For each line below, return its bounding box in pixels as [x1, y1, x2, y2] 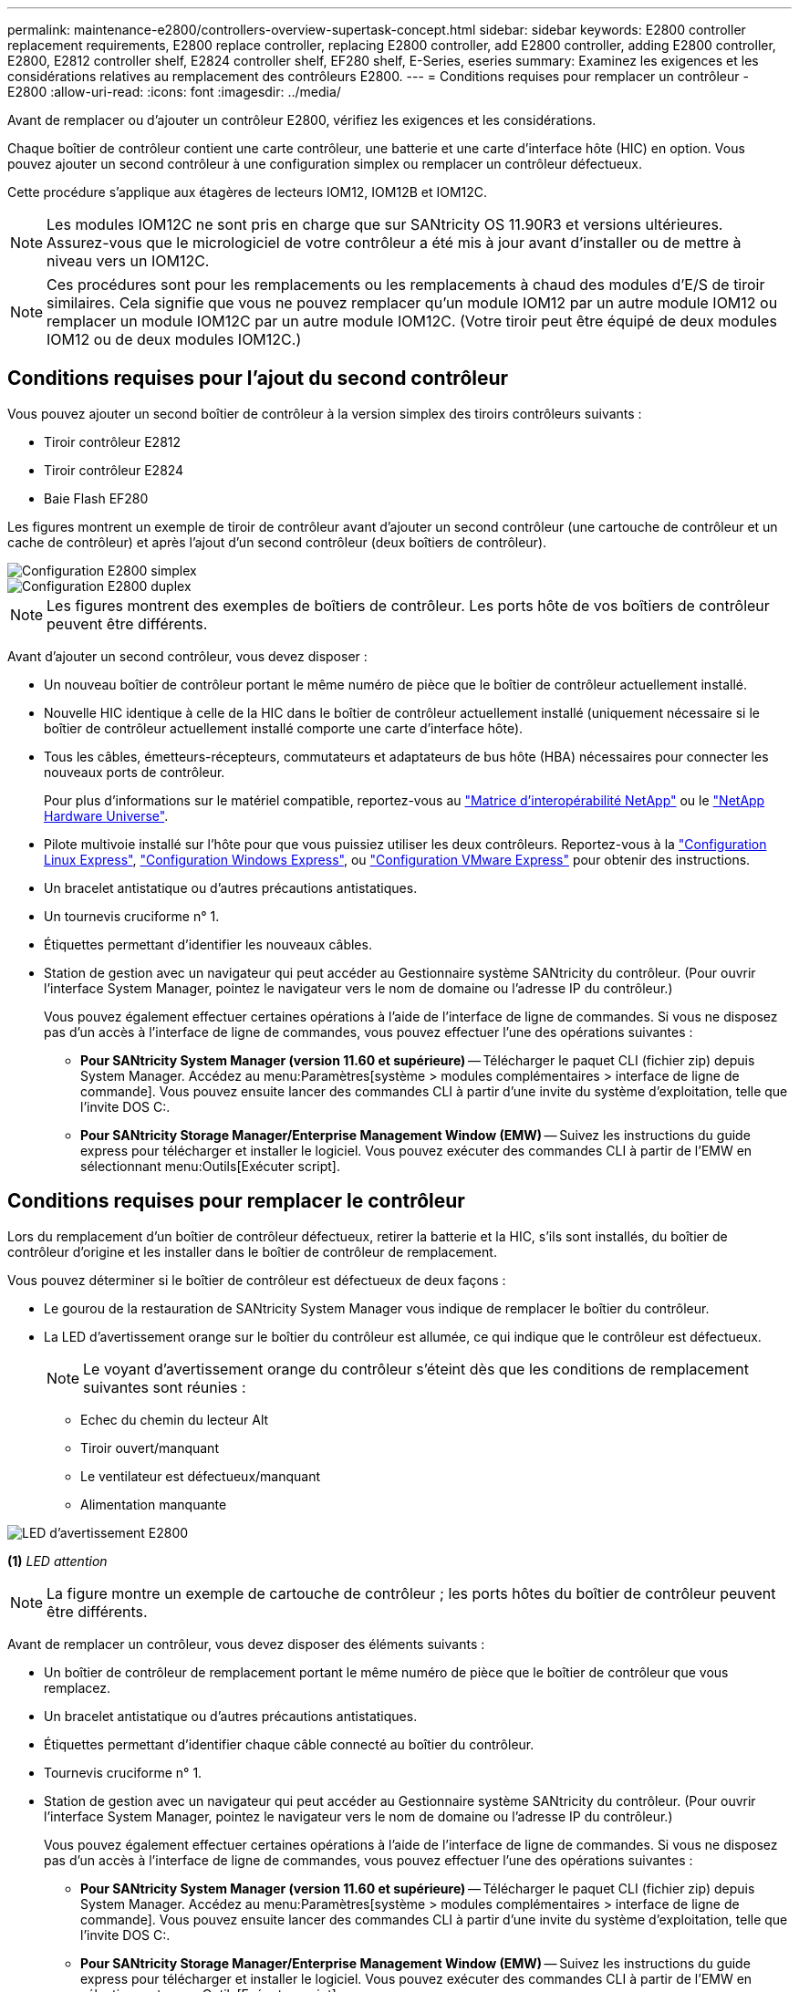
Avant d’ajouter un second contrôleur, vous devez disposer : [7, 648, 368, 664]
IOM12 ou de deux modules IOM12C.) [47, 330, 302, 348]
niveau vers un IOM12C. [47, 252, 210, 270]
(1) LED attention [7, 1552, 108, 1569]
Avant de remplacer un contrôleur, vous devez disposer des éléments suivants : [7, 1635, 485, 1652]
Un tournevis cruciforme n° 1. [44, 908, 220, 924]
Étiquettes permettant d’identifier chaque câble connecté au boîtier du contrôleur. [44, 1736, 534, 1752]
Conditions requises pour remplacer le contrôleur [7, 1189, 465, 1213]
